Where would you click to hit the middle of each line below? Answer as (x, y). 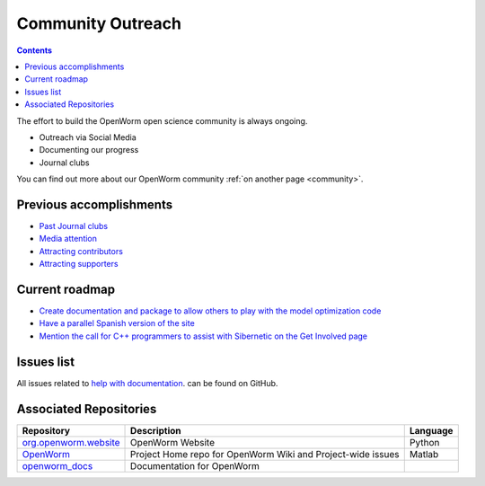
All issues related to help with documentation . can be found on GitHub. (147, 383)
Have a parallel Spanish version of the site (117, 323)
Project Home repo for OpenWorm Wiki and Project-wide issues (265, 454)
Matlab (424, 454)
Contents (35, 50)
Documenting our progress (89, 150)
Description (156, 430)
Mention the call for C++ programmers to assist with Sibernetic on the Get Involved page (203, 336)
